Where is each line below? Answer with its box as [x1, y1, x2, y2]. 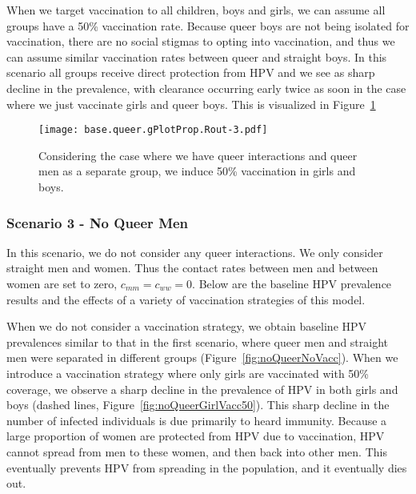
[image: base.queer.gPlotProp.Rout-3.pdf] [38, 124, 268, 136]
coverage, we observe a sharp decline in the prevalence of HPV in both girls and [6, 380, 398, 397]
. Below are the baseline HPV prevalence [192, 275, 392, 291]
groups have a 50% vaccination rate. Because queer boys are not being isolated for [6, 17, 410, 34]
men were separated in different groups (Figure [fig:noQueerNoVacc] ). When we [6, 349, 398, 366]
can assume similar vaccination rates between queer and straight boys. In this [6, 48, 387, 65]
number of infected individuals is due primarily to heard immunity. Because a [6, 412, 387, 428]
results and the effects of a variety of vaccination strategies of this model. [6, 291, 366, 307]
